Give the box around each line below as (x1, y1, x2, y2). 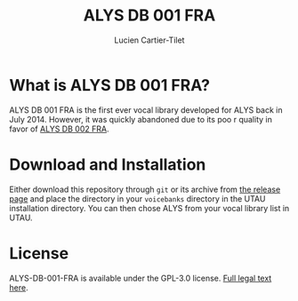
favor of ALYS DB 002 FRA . (9, 123, 109, 134)
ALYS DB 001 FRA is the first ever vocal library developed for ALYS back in (9, 104, 283, 115)
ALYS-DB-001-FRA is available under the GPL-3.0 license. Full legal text (9, 273, 272, 283)
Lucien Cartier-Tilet (114, 35, 185, 45)
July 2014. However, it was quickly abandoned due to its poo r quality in (9, 114, 273, 124)
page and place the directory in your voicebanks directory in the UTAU (9, 193, 266, 204)
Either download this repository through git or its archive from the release (9, 184, 281, 194)
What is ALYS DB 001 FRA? (9, 75, 211, 95)
